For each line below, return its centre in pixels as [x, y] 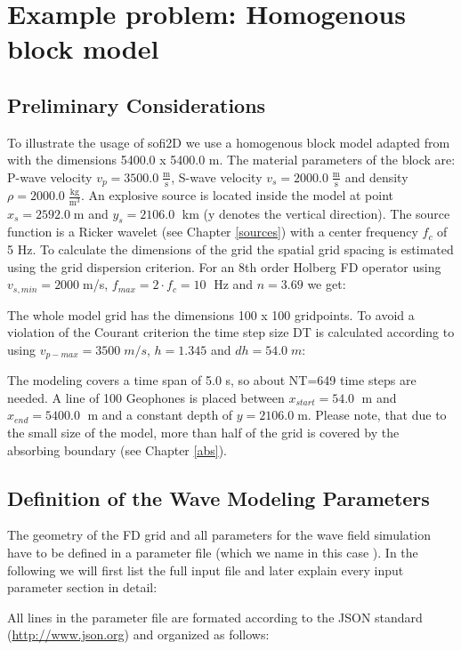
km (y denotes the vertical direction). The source [316, 213]
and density [376, 177]
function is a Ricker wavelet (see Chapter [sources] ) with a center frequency [213, 232]
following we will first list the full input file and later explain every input [206, 570]
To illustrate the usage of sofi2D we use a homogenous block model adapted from [229, 142]
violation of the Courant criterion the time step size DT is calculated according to [231, 332]
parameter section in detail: [82, 587]
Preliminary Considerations [137, 104]
